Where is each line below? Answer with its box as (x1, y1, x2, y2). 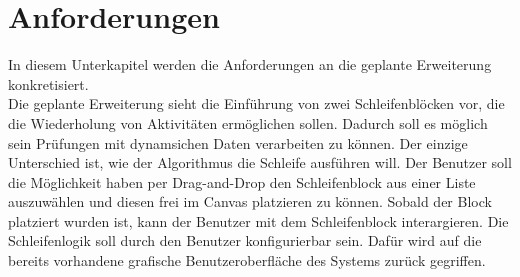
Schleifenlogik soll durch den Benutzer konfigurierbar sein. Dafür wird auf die (8, 230, 482, 251)
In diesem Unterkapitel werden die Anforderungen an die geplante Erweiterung (8, 54, 492, 75)
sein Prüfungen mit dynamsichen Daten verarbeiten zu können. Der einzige (8, 132, 468, 153)
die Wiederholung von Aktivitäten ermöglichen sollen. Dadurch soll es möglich (8, 112, 488, 133)
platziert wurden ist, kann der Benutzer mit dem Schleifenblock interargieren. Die (8, 210, 509, 231)
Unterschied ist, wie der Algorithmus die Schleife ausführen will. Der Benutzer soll (8, 152, 512, 173)
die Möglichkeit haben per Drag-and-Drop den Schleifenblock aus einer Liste (8, 171, 476, 192)
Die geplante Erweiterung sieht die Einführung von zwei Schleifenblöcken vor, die (8, 93, 505, 114)
